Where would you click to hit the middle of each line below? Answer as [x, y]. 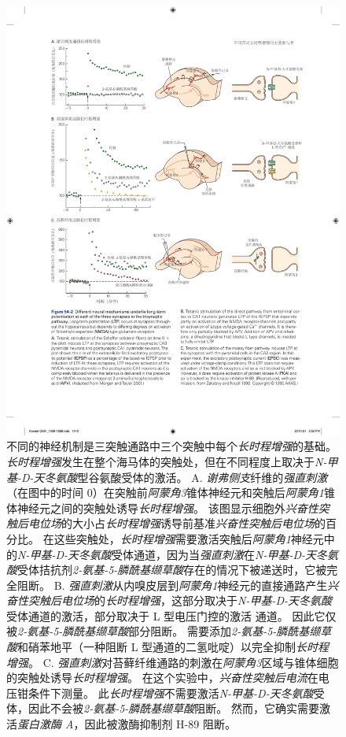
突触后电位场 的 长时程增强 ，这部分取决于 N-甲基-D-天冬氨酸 [180, 600]
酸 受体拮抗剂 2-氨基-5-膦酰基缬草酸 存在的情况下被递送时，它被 [167, 570]
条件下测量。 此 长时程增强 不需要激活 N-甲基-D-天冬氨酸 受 [176, 693]
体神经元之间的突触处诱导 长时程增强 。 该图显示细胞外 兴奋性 [162, 507]
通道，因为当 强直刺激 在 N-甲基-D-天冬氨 [236, 554]
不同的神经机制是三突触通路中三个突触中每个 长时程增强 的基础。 [171, 446]
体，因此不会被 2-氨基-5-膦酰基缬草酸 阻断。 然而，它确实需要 [163, 708]
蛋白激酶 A [46, 724]
